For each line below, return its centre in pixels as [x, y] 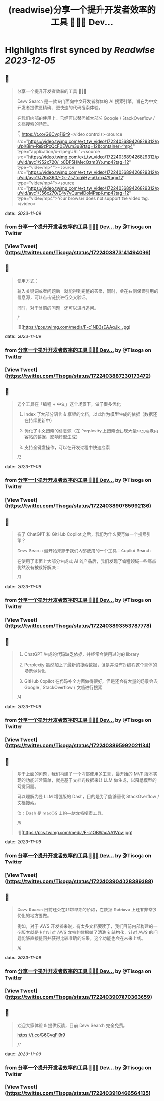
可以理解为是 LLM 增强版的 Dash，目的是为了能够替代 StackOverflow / [88, 797]
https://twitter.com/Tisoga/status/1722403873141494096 [78, 252]
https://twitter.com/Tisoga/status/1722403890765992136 [78, 506]
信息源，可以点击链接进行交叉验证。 [53, 297]
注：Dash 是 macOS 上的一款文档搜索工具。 [61, 813]
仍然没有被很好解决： [38, 567]
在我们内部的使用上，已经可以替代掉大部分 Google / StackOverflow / [86, 118]
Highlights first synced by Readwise [80, 50]
